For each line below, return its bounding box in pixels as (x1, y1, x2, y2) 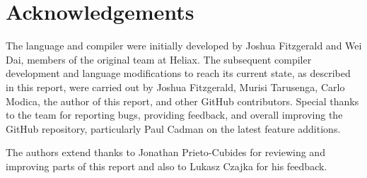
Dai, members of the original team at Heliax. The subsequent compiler (6, 52, 312, 66)
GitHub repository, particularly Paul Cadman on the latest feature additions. (6, 121, 341, 136)
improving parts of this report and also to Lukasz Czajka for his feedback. (6, 158, 327, 173)
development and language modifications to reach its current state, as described (6, 66, 351, 81)
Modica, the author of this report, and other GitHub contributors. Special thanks (6, 93, 359, 108)
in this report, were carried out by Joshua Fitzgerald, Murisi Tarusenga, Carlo (6, 79, 345, 94)
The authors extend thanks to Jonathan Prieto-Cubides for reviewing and (6, 145, 325, 160)
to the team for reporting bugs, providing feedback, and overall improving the (6, 107, 343, 122)
